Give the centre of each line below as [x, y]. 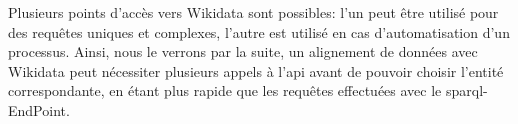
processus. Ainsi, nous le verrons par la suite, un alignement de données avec [243, 51]
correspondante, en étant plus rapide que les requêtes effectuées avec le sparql [246, 90]
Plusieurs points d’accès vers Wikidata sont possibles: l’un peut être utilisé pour [253, 12]
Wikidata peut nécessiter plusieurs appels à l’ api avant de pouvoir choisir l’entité [256, 70]
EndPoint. [39, 109]
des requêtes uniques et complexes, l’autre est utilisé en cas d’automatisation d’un [259, 31]
